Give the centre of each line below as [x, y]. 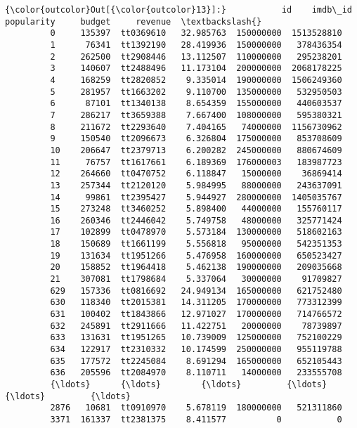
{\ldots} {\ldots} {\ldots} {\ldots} [189, 384]
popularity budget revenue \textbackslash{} [134, 21]
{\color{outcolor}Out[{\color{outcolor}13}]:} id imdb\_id [178, 10]
